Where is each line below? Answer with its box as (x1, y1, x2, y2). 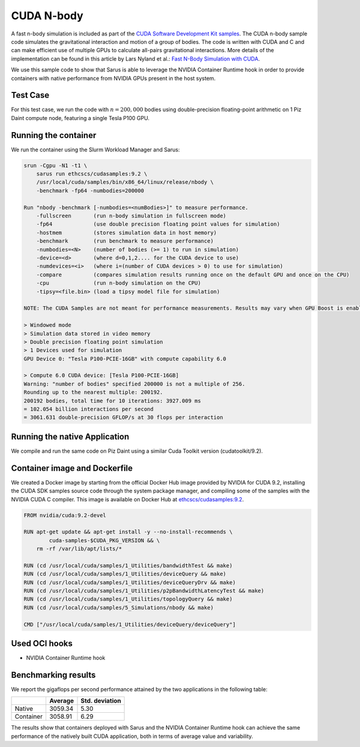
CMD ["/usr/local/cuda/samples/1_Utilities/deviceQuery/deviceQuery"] (23, 621, 236, 628)
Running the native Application (11, 431, 130, 441)
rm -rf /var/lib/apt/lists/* (36, 545, 122, 552)
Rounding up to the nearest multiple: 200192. (23, 389, 163, 396)
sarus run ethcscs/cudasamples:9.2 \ (36, 171, 148, 177)
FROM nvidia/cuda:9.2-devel (23, 512, 106, 519)
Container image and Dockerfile (11, 463, 133, 473)
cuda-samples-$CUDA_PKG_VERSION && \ (49, 537, 160, 543)
